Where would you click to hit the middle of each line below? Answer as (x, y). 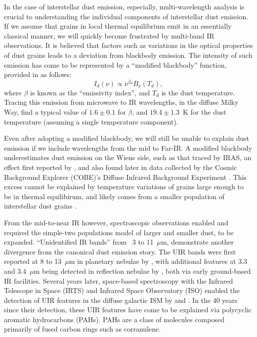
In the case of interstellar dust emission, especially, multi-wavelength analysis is (124, 6)
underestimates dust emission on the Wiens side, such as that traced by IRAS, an (128, 157)
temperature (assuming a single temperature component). (91, 121)
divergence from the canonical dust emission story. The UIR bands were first (120, 251)
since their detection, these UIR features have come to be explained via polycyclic (128, 310)
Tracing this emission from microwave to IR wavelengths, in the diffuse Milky (121, 102)
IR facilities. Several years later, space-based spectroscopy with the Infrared (119, 280)
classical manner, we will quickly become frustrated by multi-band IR (109, 35)
